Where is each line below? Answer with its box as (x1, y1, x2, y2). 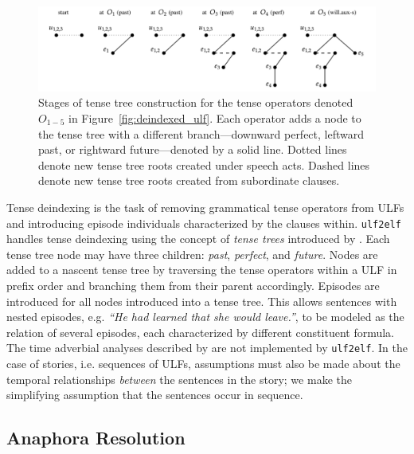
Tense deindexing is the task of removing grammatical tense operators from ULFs (6, 198, 404, 215)
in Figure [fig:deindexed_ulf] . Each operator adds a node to (68, 110, 361, 127)
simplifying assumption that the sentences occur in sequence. (6, 386, 303, 403)
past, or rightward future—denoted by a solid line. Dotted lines (38, 141, 347, 158)
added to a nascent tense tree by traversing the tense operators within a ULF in (6, 261, 397, 278)
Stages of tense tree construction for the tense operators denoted (38, 94, 353, 111)
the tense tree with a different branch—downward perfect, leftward (38, 125, 365, 142)
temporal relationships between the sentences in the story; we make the (6, 370, 352, 387)
